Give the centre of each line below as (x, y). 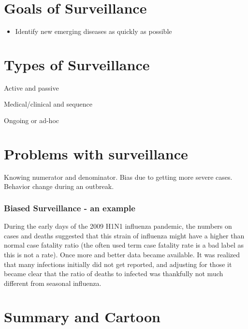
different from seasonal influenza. (53, 283)
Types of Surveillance (77, 64)
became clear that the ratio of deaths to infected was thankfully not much (114, 274)
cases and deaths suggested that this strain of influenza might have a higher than (124, 235)
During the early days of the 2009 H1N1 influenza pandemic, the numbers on (118, 226)
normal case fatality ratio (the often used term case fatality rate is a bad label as (124, 245)
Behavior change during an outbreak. (59, 186)
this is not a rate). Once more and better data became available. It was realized (122, 254)
